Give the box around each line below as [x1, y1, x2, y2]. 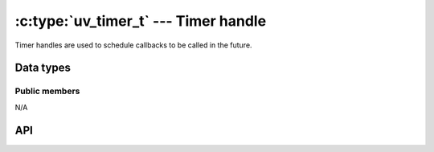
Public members [14, 85, 80, 97]
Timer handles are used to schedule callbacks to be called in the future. [14, 40, 252, 50]
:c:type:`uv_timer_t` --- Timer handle [14, 12, 267, 30]
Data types [14, 61, 72, 75]
